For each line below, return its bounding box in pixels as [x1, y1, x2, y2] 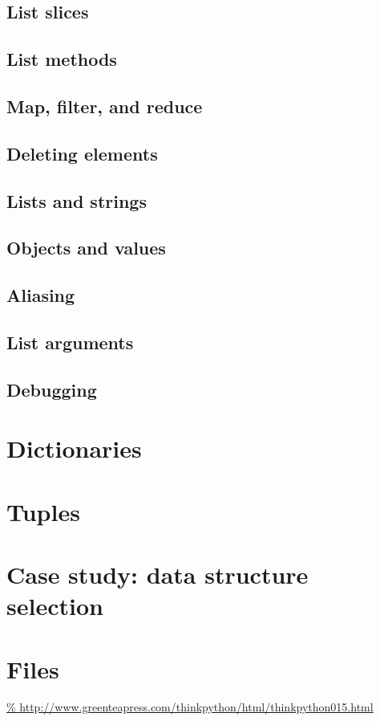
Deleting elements [6, 141, 158, 165]
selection [6, 589, 103, 622]
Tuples [6, 495, 80, 528]
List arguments [6, 329, 134, 354]
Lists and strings [6, 188, 147, 213]
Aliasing [6, 283, 75, 308]
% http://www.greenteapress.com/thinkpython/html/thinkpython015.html [6, 699, 374, 715]
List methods [6, 47, 117, 71]
